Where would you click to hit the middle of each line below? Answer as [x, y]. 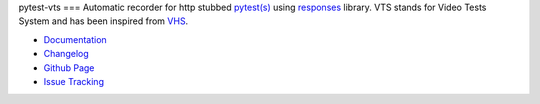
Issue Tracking [74, 81]
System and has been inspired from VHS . [103, 21]
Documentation [75, 39]
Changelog [66, 54]
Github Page [69, 67]
